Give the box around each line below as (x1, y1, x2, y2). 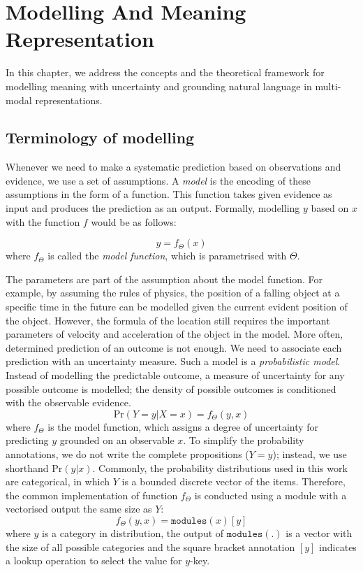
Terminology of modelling (6, 127, 195, 148)
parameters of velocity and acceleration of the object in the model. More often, (6, 327, 343, 341)
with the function (6, 214, 80, 229)
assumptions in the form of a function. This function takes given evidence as (6, 187, 332, 201)
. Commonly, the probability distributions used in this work (92, 460, 348, 475)
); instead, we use (272, 446, 347, 461)
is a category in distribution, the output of (42, 525, 224, 540)
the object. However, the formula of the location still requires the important (6, 313, 330, 327)
